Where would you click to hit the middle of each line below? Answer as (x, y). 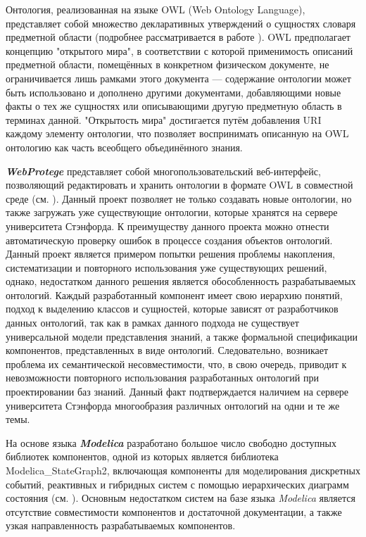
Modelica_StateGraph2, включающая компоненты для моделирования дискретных (183, 470)
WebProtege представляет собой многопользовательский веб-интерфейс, (163, 171)
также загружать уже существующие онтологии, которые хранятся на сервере (172, 212)
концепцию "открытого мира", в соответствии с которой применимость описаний (179, 50)
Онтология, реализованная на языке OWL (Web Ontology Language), (156, 9)
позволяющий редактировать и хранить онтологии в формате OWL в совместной (179, 185)
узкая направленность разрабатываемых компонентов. (121, 525)
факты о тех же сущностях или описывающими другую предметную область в (174, 106)
